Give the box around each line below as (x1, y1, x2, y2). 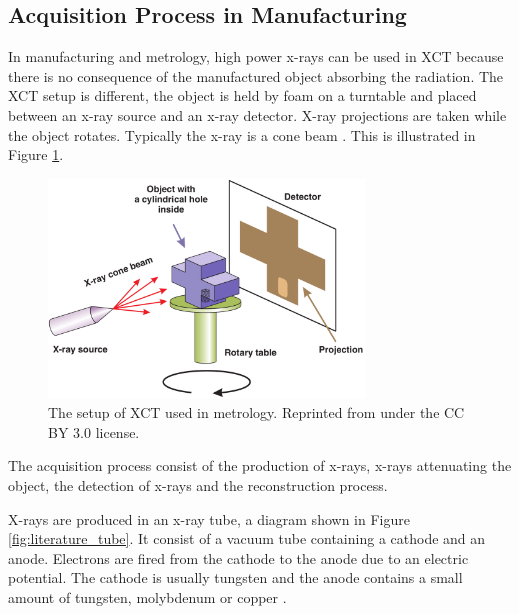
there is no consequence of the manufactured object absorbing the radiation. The (8, 65, 504, 86)
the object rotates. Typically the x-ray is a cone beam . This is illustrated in (8, 124, 476, 145)
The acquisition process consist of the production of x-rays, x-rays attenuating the (8, 455, 512, 476)
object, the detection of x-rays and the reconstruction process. (8, 475, 388, 495)
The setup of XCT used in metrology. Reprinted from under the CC (48, 402, 465, 423)
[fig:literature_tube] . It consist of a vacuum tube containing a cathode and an (8, 528, 486, 549)
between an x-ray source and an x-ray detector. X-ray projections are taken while (8, 104, 507, 125)
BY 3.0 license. (48, 421, 140, 442)
